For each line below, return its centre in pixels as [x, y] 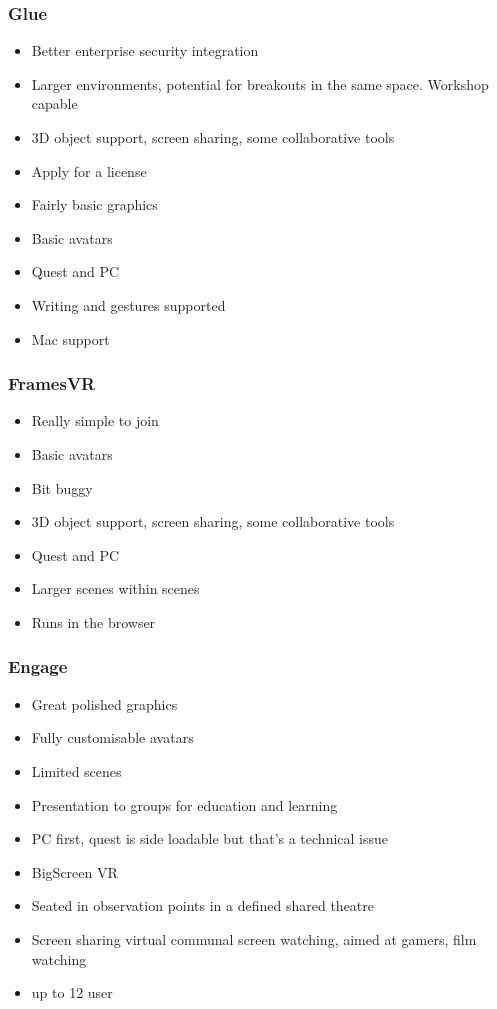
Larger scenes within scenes [115, 588]
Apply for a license [89, 170]
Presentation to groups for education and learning [184, 804]
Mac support [70, 338]
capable [54, 103]
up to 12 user [72, 992]
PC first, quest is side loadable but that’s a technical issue [209, 838]
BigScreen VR [74, 871]
